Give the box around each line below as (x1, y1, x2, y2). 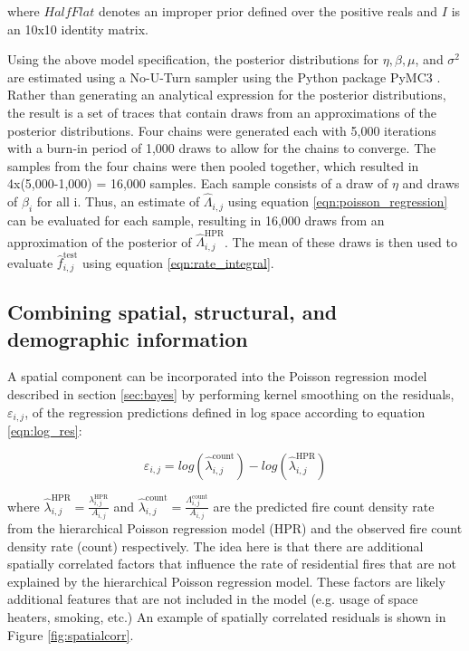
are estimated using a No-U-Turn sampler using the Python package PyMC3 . (7, 67, 441, 86)
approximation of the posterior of (7, 232, 192, 251)
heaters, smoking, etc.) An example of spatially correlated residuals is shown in (7, 608, 446, 627)
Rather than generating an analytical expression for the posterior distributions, (7, 85, 446, 104)
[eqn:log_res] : (7, 421, 82, 440)
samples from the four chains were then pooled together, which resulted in (7, 156, 419, 175)
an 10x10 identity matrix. (7, 19, 149, 38)
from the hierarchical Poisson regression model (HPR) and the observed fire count (7, 519, 463, 538)
